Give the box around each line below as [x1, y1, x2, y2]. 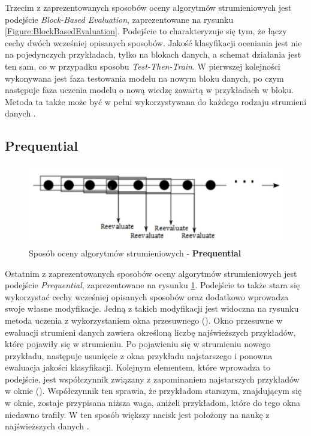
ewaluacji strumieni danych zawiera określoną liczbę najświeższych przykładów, [5, 325, 296, 338]
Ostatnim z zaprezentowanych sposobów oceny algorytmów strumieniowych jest [5, 267, 297, 279]
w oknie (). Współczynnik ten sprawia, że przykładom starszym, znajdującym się [5, 384, 302, 397]
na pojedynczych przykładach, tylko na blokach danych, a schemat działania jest [5, 48, 301, 61]
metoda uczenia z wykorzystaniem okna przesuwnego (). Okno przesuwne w [5, 313, 283, 326]
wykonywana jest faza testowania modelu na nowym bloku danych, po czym [5, 71, 284, 84]
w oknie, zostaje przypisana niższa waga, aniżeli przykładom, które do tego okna [5, 396, 301, 409]
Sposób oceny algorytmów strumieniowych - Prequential [29, 246, 241, 259]
